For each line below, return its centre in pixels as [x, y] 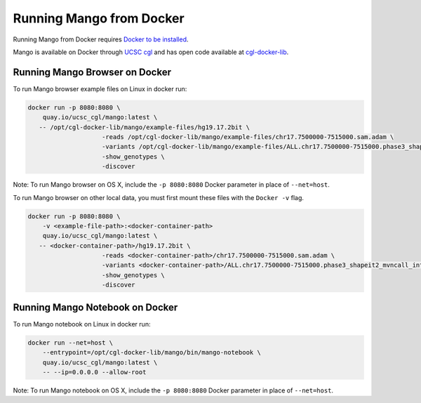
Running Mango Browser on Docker [92, 72]
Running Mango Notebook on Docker [95, 307]
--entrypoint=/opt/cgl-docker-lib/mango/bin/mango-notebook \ [152, 352]
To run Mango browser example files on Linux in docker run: [100, 88]
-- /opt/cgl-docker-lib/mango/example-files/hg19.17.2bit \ [145, 127]
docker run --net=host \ [71, 343]
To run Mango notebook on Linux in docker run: [82, 324]
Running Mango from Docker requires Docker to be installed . [101, 39]
